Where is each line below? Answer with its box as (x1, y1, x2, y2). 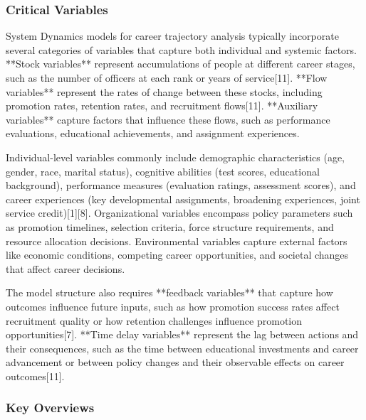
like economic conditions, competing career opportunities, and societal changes (6, 247, 349, 262)
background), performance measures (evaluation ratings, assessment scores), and (6, 178, 356, 193)
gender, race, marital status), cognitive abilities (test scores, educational (6, 163, 320, 178)
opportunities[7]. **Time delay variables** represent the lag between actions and (6, 327, 359, 342)
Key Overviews (6, 399, 95, 416)
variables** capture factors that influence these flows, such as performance (6, 112, 330, 126)
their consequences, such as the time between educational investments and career (6, 340, 359, 355)
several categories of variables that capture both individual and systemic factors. (6, 42, 357, 57)
